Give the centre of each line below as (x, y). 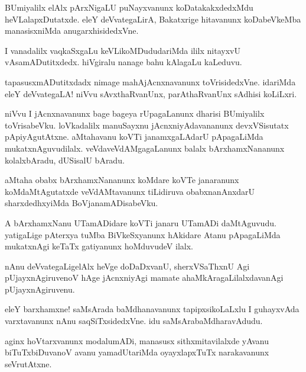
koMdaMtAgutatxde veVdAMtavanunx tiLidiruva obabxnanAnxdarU (130, 191)
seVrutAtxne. (28, 363)
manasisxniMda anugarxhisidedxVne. (72, 31)
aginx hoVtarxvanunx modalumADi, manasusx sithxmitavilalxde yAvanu (137, 340)
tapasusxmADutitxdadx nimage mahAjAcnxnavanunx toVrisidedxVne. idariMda (150, 81)
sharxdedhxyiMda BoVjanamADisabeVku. (82, 203)
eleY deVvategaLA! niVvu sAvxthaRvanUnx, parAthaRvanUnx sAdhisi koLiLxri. (151, 93)
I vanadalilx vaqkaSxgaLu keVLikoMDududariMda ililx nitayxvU (123, 50)
